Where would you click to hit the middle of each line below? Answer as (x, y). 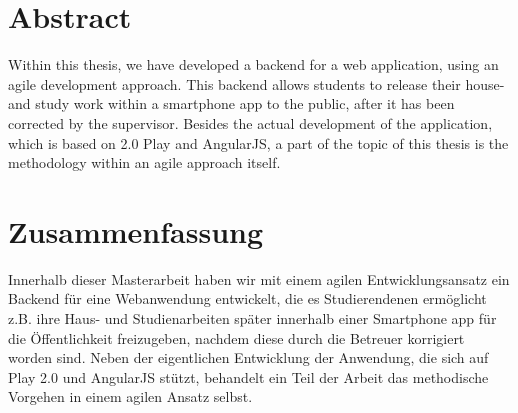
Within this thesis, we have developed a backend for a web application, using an (253, 64)
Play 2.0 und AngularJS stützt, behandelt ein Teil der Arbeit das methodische (248, 376)
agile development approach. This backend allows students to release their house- (256, 83)
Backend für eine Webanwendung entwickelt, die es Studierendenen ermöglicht (247, 298)
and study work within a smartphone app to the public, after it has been (231, 103)
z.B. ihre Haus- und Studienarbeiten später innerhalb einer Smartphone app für (252, 318)
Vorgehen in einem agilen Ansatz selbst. (130, 396)
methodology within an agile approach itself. (144, 162)
